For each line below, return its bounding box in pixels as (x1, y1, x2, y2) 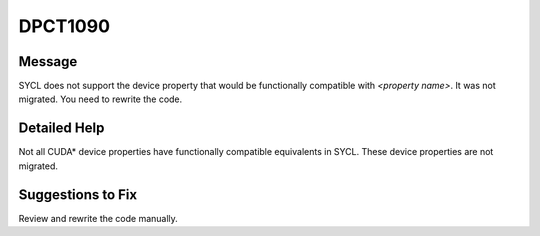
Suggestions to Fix (18, 186, 138, 203)
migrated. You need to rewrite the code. (18, 93, 183, 105)
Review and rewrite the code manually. (18, 212, 179, 224)
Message (18, 53, 78, 70)
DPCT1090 (18, 15, 110, 37)
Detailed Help (18, 120, 105, 137)
